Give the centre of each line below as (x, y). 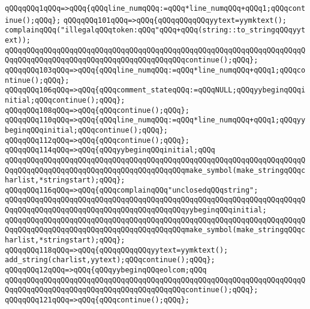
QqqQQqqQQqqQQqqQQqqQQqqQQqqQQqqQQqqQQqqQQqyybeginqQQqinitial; (136, 210)
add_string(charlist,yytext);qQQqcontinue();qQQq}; (110, 260)
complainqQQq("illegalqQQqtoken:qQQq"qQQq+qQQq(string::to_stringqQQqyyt (155, 30)
